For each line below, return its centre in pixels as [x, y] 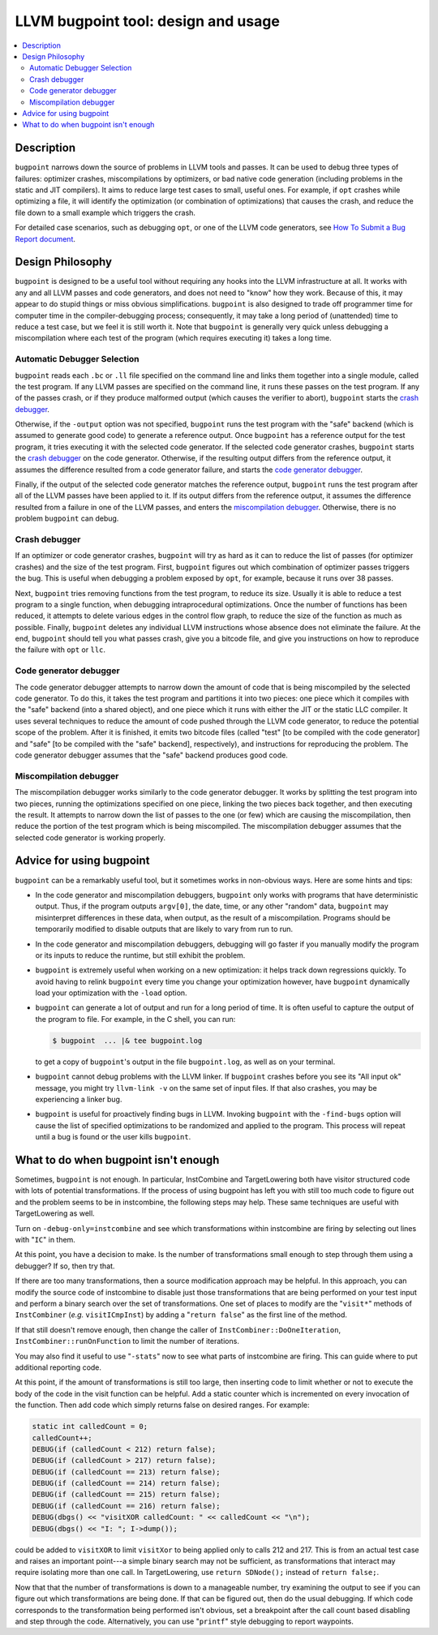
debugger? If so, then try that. [65, 1266]
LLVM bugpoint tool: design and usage [147, 21]
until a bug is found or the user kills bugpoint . [113, 1137]
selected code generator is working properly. [90, 837]
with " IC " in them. [45, 1240]
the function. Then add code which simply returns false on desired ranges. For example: [162, 1405]
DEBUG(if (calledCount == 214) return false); [126, 1483]
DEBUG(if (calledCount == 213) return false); [126, 1472]
